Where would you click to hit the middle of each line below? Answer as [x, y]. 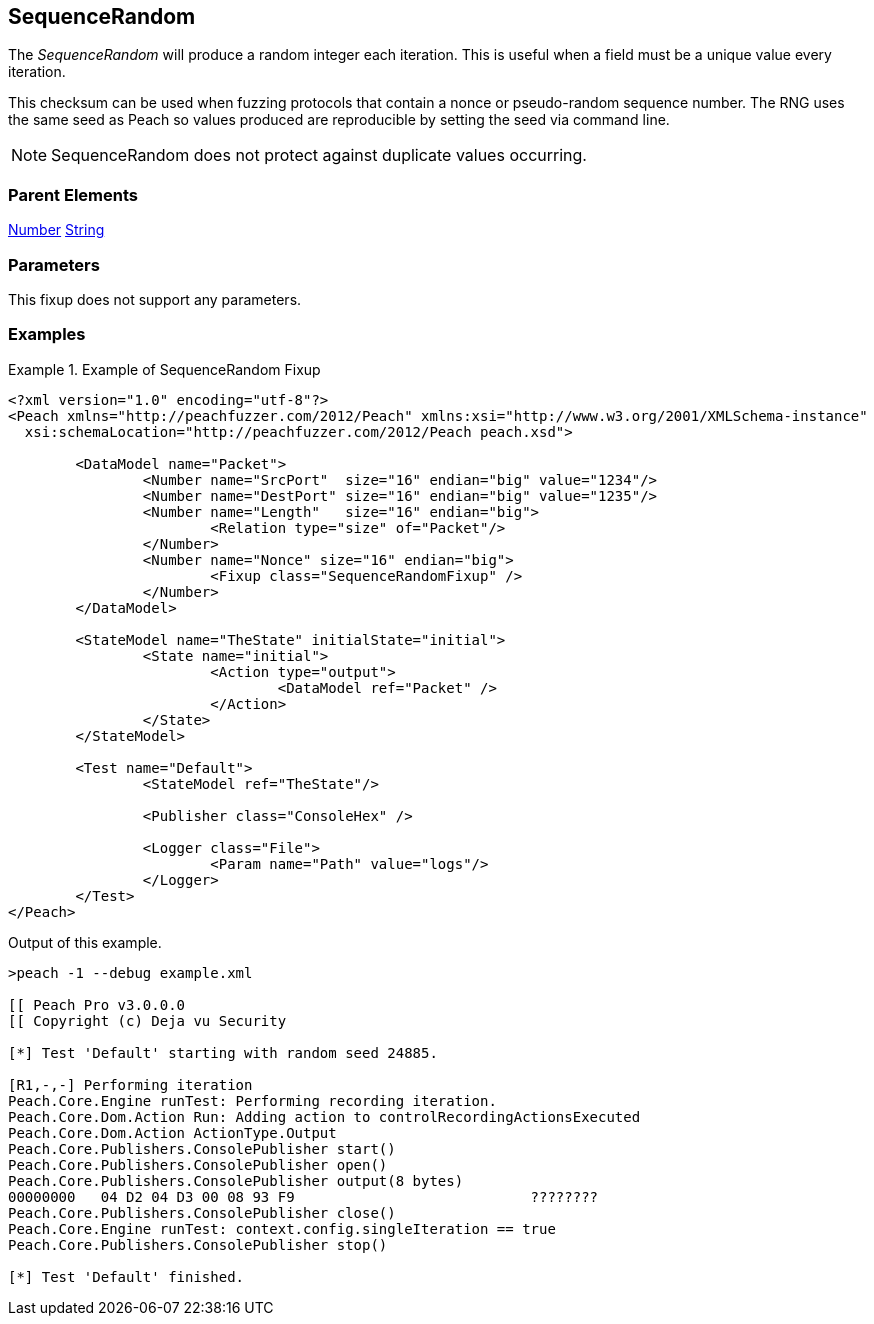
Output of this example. [85, 942]
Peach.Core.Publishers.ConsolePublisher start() [202, 1148]
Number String [56, 230]
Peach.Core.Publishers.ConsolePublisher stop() [198, 1244]
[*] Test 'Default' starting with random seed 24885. [223, 1052]
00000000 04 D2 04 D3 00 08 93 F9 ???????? [303, 1196]
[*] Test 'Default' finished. [126, 1276]
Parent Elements [73, 194]
